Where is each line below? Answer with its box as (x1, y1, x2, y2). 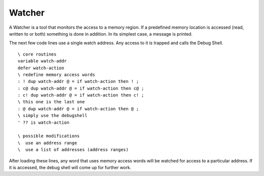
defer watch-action (18, 65, 65, 71)
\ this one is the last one (18, 99, 85, 105)
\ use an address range (18, 140, 77, 146)
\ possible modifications (18, 133, 80, 139)
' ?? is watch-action (18, 119, 69, 125)
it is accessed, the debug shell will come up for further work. (9, 164, 132, 170)
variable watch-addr (18, 59, 67, 64)
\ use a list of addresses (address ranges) (18, 147, 129, 153)
